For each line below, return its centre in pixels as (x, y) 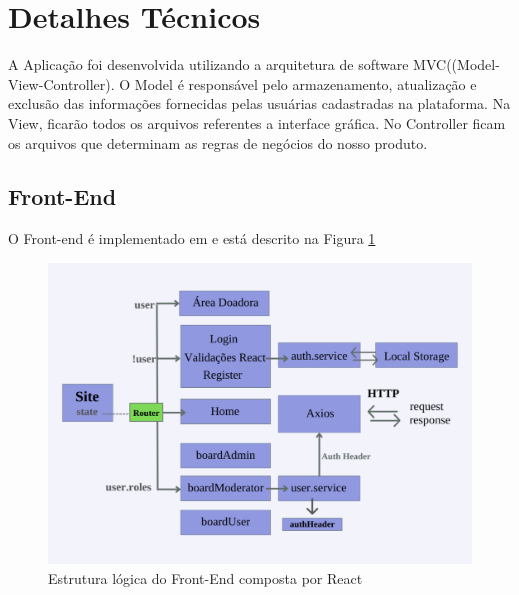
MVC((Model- (456, 64)
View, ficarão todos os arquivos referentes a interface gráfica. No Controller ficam (257, 122)
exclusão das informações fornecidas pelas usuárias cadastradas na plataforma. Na (259, 103)
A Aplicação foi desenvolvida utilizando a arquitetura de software (208, 64)
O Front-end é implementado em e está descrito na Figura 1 (192, 238)
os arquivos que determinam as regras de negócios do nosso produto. (218, 142)
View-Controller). (61, 83)
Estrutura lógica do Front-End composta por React (205, 577)
